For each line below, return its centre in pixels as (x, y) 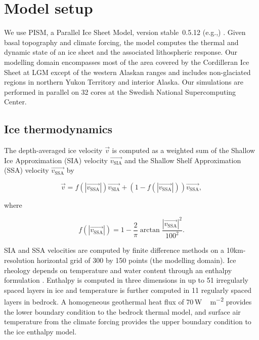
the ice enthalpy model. (40, 331)
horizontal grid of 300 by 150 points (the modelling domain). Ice (136, 260)
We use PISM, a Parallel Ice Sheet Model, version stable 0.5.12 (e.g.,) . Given (125, 32)
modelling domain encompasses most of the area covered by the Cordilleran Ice (127, 62)
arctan (150, 230)
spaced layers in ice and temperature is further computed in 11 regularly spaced (128, 290)
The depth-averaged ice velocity (53, 150)
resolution (19, 260)
